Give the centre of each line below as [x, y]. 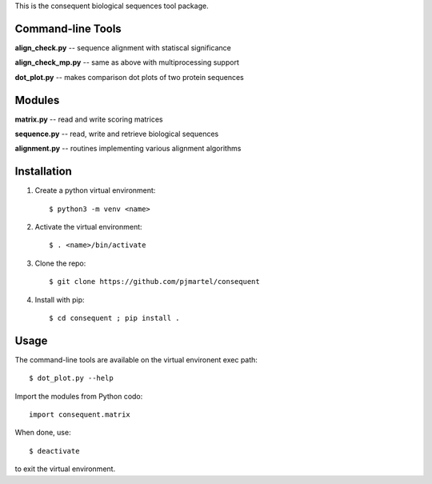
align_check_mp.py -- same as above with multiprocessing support [127, 62]
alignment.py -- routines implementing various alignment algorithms [128, 149]
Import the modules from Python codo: [79, 396]
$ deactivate [54, 451]
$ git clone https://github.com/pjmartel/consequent [154, 282]
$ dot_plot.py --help [71, 378]
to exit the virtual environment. [65, 469]
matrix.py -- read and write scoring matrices [89, 119]
